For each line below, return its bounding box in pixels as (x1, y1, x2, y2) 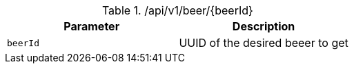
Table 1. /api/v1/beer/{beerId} (101, 3, 253, 17)
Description (232, 19, 295, 33)
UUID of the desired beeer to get (179, 36, 348, 50)
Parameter (63, 19, 120, 33)
